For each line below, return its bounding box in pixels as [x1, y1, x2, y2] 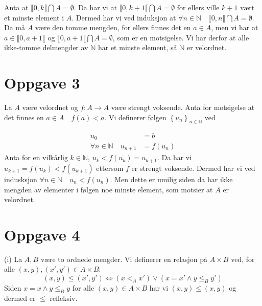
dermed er [4, 292, 36, 303]
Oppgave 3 [4, 72, 80, 93]
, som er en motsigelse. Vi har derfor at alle [112, 32, 249, 42]
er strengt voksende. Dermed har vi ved [131, 162, 255, 173]
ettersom [96, 162, 124, 173]
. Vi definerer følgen [104, 112, 166, 122]
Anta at [4, 2, 29, 12]
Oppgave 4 [4, 224, 80, 245]
